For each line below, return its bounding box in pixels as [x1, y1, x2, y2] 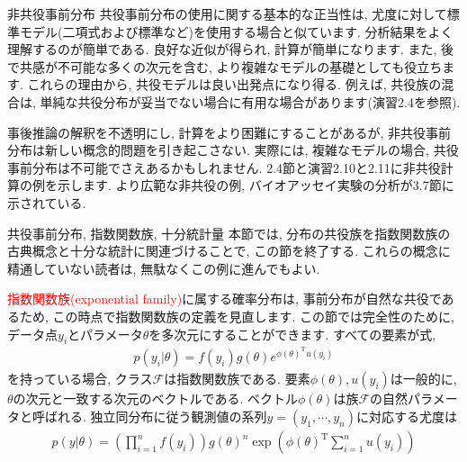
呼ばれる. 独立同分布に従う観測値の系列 [31, 406, 267, 425]
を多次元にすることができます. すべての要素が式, [148, 324, 436, 343]
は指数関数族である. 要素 [164, 369, 310, 388]
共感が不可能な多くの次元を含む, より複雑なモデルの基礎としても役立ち [19, 57, 443, 76]
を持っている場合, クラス [7, 369, 153, 388]
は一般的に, [390, 369, 457, 388]
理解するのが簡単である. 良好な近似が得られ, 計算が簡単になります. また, [7, 40, 437, 59]
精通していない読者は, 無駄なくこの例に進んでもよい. [7, 258, 320, 277]
